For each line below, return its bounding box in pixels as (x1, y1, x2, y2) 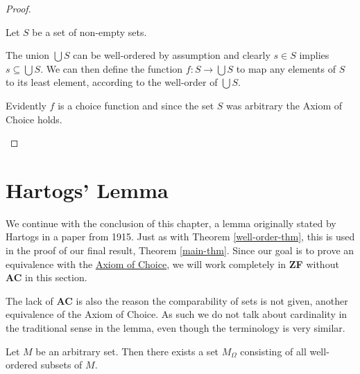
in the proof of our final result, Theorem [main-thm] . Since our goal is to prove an (6, 243, 354, 258)
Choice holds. (6, 112, 62, 126)
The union (6, 48, 50, 62)
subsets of (40, 357, 83, 372)
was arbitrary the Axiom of (226, 98, 343, 112)
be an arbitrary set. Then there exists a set (35, 344, 219, 358)
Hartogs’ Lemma (6, 175, 169, 204)
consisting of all (240, 344, 307, 358)
